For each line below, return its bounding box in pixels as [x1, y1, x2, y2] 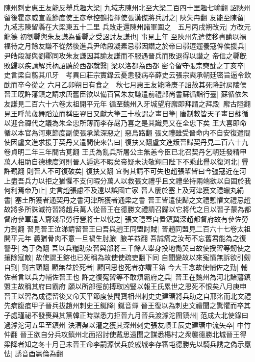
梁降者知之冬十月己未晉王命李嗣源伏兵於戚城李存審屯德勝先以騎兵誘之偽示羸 [4, 338, 251, 349]
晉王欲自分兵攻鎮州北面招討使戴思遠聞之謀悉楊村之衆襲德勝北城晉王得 [20, 329, 247, 339]
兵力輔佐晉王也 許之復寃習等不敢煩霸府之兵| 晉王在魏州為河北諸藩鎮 [31, 271, 251, 282]
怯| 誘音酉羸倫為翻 [4, 348, 63, 359]
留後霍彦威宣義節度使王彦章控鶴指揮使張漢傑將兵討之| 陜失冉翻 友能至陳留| [4, 12, 246, 22]
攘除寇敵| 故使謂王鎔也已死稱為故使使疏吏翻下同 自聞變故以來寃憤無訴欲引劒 [4, 252, 251, 262]
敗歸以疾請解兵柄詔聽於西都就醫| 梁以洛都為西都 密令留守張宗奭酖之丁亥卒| [4, 60, 246, 70]
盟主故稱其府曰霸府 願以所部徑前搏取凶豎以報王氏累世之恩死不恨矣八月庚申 [4, 281, 247, 291]
